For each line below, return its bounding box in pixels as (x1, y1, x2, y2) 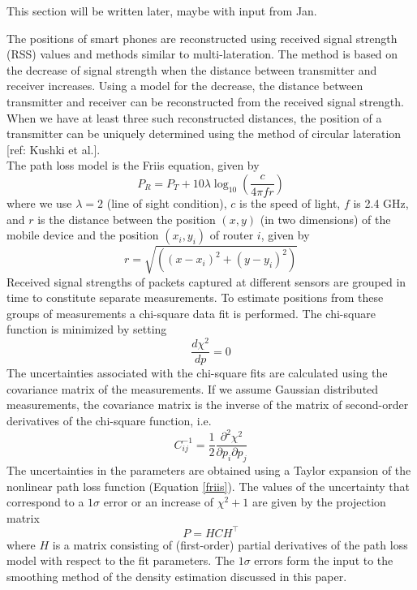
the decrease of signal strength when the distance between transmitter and (6, 61, 377, 78)
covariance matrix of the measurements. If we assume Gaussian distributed (6, 380, 379, 397)
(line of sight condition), (106, 194, 227, 211)
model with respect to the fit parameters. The (6, 552, 235, 569)
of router (209, 226, 254, 243)
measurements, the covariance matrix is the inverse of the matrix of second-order (6, 396, 409, 413)
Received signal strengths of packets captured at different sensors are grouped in (6, 273, 406, 290)
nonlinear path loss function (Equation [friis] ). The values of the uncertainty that (6, 477, 410, 494)
